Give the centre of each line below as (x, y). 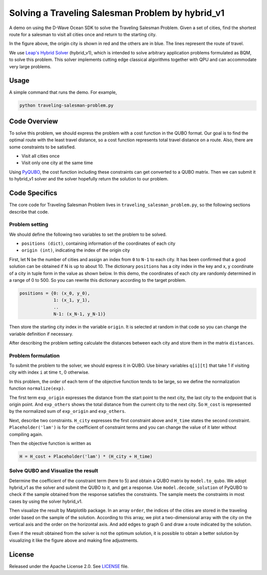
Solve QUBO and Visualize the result (54, 471)
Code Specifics (33, 193)
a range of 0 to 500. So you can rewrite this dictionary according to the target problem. (98, 280)
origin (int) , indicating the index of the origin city (76, 250)
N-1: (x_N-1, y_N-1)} (80, 314)
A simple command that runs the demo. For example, (63, 92)
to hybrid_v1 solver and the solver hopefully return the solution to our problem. (89, 179)
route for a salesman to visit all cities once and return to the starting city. (83, 34)
